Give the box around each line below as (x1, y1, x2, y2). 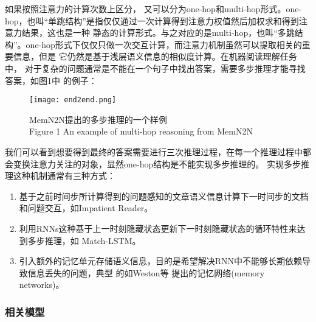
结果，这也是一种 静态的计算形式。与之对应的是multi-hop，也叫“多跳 (21, 26, 295, 39)
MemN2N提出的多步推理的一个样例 (29, 113, 167, 125)
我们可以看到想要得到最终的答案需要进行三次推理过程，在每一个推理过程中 (5, 145, 303, 158)
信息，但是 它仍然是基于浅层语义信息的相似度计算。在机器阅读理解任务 (13, 50, 297, 63)
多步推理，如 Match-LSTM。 (27, 234, 141, 247)
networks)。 (19, 278, 64, 291)
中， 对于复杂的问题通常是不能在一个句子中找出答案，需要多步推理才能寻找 (5, 61, 306, 74)
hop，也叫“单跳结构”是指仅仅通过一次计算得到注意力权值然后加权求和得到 (5, 14, 299, 27)
